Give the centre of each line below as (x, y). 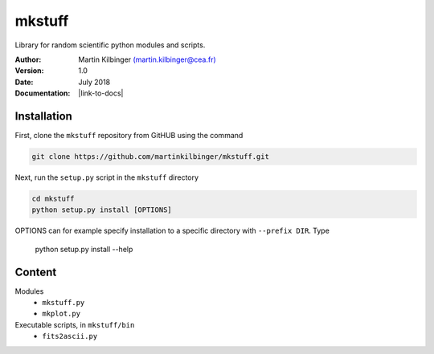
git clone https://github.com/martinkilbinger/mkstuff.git (150, 157)
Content (36, 272)
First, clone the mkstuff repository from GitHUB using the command (129, 136)
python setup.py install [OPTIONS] (102, 210)
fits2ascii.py (70, 336)
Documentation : (43, 93)
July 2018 (94, 82)
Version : (29, 71)
